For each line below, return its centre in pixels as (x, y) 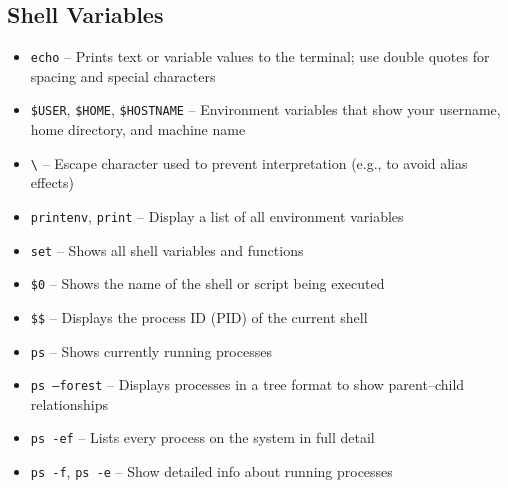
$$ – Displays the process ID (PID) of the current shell (199, 316)
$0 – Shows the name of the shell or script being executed (207, 283)
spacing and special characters (123, 75)
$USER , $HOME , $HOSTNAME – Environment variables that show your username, (265, 109)
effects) (52, 182)
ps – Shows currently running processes (151, 350)
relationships (69, 403)
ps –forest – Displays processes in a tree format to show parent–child (247, 384)
